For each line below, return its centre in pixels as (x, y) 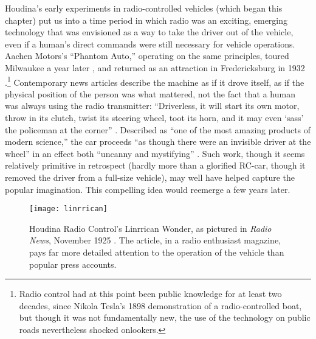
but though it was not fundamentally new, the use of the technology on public (165, 317)
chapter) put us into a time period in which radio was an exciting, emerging (146, 20)
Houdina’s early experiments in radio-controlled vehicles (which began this (144, 8)
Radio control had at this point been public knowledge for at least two (150, 294)
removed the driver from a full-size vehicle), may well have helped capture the (150, 177)
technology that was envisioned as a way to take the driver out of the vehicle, (149, 32)
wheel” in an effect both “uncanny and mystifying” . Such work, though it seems (155, 153)
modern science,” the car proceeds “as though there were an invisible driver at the (158, 142)
